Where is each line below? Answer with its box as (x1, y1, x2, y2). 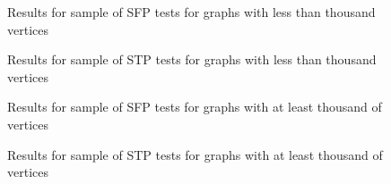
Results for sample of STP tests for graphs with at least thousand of (7, 145, 383, 163)
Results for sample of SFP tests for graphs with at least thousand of (7, 97, 382, 116)
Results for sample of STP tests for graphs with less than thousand (7, 50, 377, 69)
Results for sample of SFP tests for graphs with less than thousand (7, 3, 376, 21)
